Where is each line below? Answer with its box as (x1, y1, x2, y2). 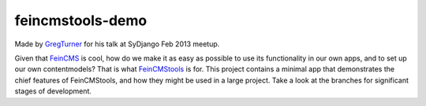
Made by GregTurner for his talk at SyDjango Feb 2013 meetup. (14, 39, 220, 49)
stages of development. (14, 86, 92, 96)
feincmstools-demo (14, 12, 148, 29)
